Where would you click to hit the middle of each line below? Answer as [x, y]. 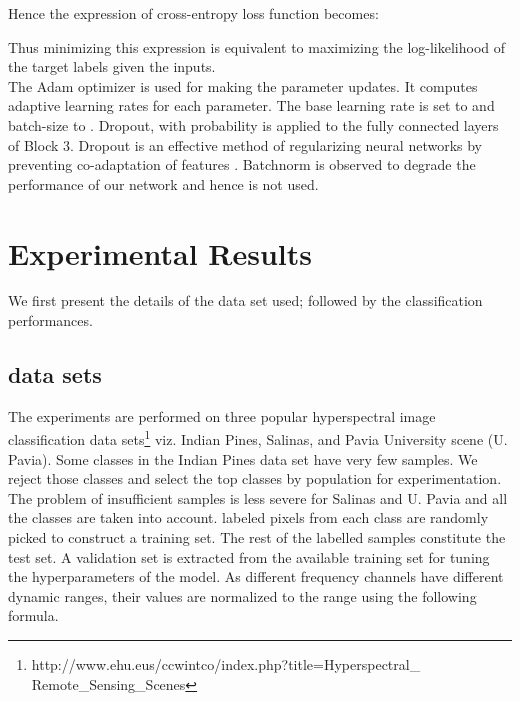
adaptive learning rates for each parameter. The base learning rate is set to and [251, 105]
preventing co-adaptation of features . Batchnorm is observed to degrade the [242, 164]
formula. [33, 615]
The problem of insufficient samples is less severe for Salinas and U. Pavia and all [258, 497]
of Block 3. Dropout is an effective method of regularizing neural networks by [245, 144]
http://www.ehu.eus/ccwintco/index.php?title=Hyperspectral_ [226, 664]
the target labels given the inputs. [112, 66]
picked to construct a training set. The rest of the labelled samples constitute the [257, 537]
